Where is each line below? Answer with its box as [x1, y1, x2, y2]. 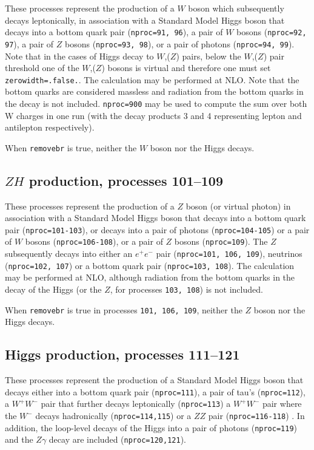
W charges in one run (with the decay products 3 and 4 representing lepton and [5, 109, 302, 121]
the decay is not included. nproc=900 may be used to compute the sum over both [5, 97, 307, 109]
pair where [262, 397, 302, 410]
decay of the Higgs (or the [5, 283, 102, 296]
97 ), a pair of [5, 37, 54, 50]
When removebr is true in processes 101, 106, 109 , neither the [5, 303, 242, 316]
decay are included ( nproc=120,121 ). [48, 433, 186, 446]
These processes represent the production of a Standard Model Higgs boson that [5, 373, 304, 386]
